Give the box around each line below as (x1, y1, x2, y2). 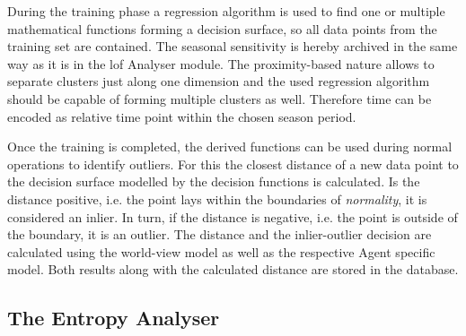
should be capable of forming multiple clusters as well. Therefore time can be (7, 89, 432, 108)
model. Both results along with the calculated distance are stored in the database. (7, 260, 459, 279)
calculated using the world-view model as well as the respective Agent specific (7, 242, 435, 261)
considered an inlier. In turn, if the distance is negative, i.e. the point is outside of (7, 207, 458, 226)
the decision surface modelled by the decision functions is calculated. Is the (7, 172, 420, 191)
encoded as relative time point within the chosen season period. (7, 107, 356, 125)
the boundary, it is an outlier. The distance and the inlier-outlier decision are (7, 225, 432, 244)
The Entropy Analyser (7, 304, 220, 332)
